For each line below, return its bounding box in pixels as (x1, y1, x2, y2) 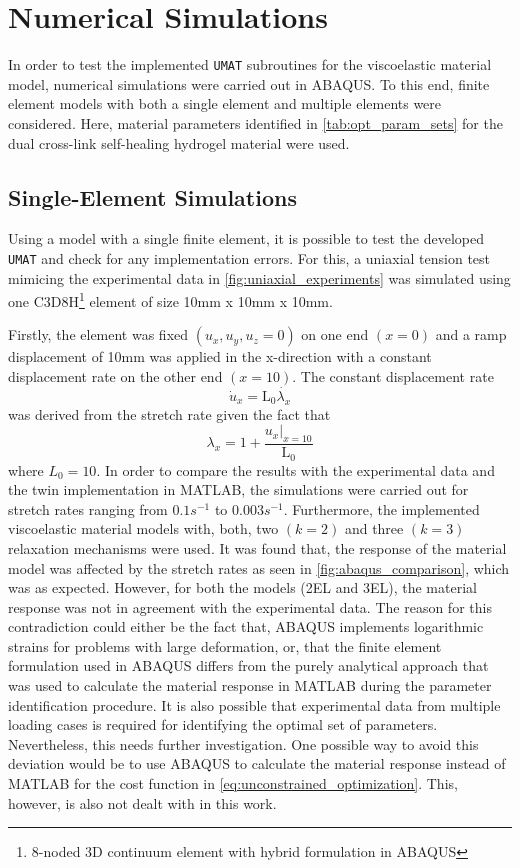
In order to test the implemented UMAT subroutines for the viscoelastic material (8, 54, 492, 75)
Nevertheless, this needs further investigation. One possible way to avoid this (8, 733, 479, 754)
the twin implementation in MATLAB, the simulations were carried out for (8, 479, 469, 500)
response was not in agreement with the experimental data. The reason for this (8, 596, 492, 617)
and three (344, 518, 404, 539)
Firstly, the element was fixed (8, 324, 189, 345)
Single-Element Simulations (8, 181, 297, 212)
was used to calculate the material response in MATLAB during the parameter (8, 675, 492, 696)
